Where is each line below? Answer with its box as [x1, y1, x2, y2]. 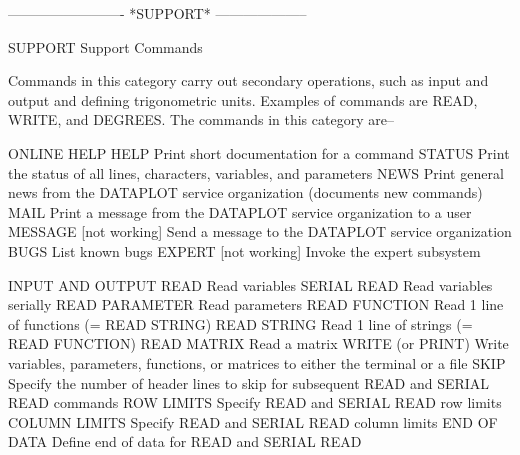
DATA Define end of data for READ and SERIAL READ [8, 431, 362, 452]
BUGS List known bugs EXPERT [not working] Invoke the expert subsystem [8, 240, 481, 261]
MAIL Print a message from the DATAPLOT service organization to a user [8, 201, 472, 222]
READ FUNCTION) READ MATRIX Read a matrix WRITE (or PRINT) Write [8, 333, 509, 354]
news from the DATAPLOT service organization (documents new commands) [8, 182, 483, 203]
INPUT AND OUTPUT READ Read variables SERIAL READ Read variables [8, 274, 493, 295]
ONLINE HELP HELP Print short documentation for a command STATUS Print [8, 142, 510, 163]
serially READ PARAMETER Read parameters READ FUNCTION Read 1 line [8, 294, 504, 315]
